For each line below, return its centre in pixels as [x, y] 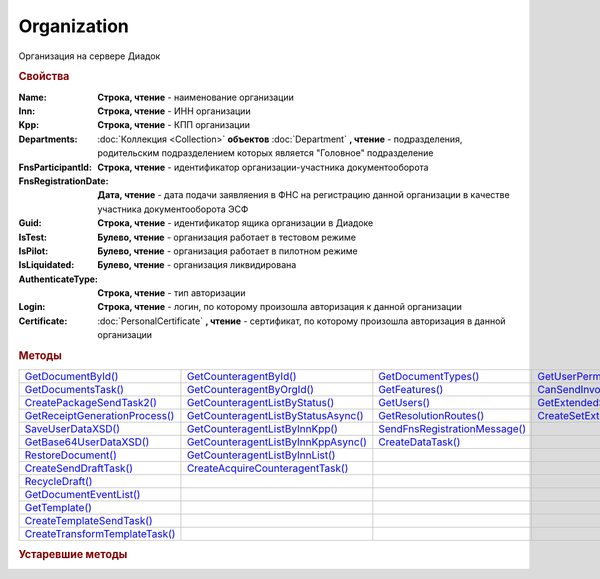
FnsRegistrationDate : [63, 181]
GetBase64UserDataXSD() [87, 442]
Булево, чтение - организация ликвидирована [197, 265]
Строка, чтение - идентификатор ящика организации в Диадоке [235, 223]
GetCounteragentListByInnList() [261, 455]
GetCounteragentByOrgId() [250, 390]
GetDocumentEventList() [82, 495]
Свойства [44, 77]
